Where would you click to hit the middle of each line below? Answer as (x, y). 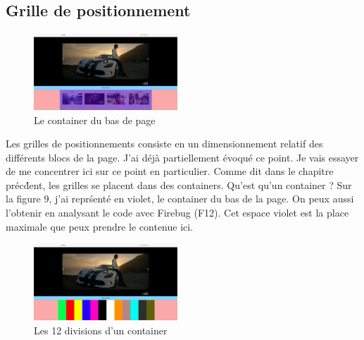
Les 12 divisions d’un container (101, 330)
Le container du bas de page (95, 120)
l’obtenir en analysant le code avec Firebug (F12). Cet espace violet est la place (177, 213)
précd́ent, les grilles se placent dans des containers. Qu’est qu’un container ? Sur (179, 184)
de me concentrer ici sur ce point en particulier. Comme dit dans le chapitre (170, 171)
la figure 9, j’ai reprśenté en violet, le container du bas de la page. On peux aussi (180, 199)
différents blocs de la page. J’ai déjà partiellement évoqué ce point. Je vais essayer (182, 157)
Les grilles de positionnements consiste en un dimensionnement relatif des (164, 144)
